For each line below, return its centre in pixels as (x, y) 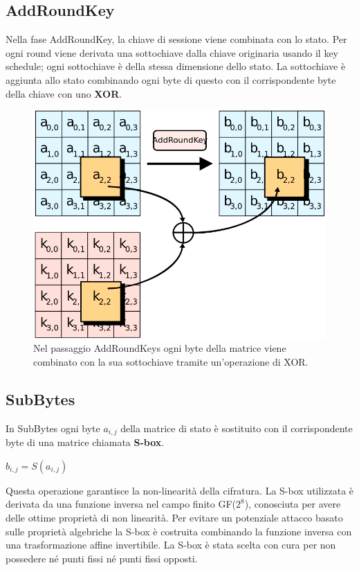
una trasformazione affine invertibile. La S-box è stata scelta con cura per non (171, 545)
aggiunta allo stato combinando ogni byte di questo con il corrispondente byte (171, 79)
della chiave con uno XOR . (64, 93)
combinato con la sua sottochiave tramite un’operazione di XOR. (171, 362)
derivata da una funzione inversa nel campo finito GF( (121, 504)
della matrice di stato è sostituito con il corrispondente (237, 428)
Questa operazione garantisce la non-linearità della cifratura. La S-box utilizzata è (180, 490)
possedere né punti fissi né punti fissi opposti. (102, 558)
